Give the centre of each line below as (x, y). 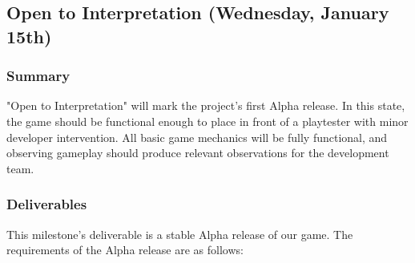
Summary (38, 76)
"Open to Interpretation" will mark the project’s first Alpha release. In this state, (206, 105)
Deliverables (47, 204)
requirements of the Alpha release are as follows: (125, 250)
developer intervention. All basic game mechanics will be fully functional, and (197, 137)
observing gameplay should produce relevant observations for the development (198, 153)
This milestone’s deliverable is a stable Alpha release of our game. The (180, 234)
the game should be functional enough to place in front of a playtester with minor (207, 121)
